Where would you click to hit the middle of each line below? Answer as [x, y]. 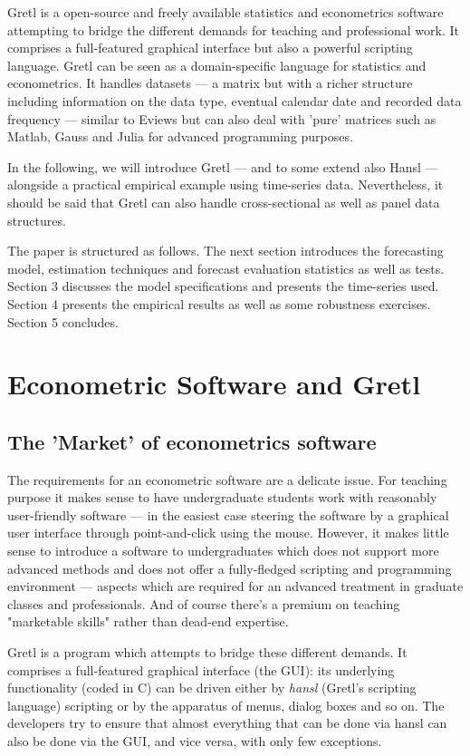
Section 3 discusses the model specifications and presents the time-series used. [223, 286]
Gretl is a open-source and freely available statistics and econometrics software [225, 12]
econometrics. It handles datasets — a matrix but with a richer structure [210, 83]
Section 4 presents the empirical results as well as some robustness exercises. [219, 303]
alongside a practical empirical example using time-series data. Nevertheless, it [225, 184]
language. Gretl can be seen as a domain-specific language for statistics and [217, 65]
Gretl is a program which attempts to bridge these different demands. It [207, 652]
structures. [37, 220]
